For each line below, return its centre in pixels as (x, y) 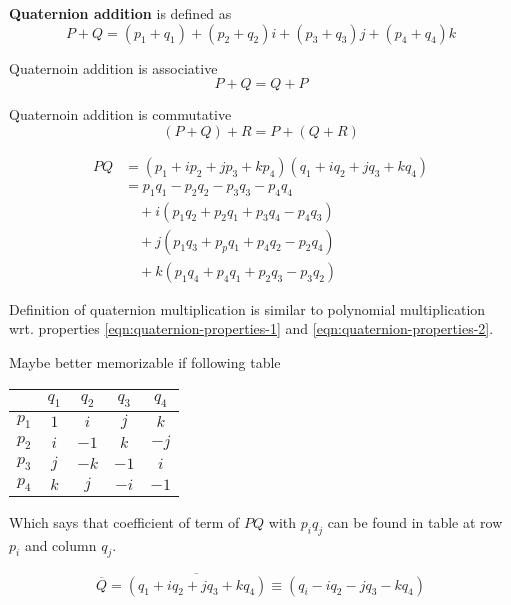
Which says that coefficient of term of (124, 521)
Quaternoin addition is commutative (120, 114)
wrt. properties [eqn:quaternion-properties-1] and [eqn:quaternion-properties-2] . (251, 328)
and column (60, 544)
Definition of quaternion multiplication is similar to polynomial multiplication (247, 308)
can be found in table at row (415, 521)
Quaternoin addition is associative (113, 67)
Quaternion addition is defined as (120, 13)
